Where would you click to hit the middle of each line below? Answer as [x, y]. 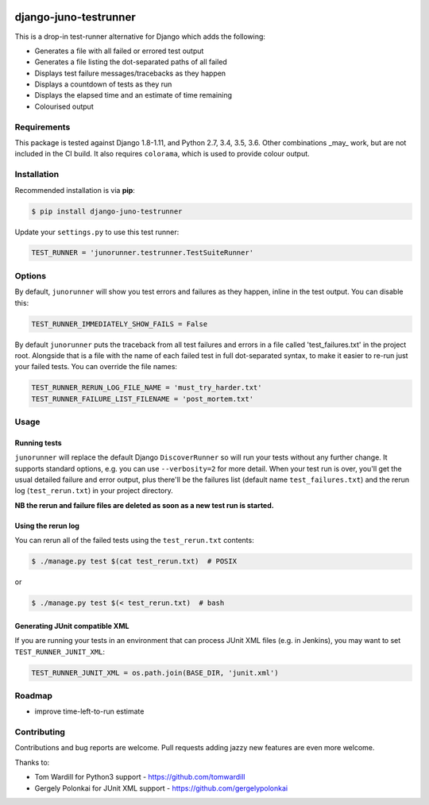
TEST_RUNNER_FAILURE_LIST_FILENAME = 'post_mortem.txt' [143, 399]
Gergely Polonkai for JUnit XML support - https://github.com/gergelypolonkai [161, 788]
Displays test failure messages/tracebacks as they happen [130, 73]
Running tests [39, 443]
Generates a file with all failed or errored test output [119, 51]
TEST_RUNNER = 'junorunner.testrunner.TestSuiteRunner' [143, 253]
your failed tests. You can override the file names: [96, 367]
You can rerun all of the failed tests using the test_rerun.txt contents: [134, 541]
